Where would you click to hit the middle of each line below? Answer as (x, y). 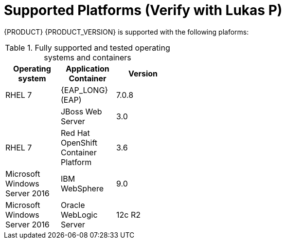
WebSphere (82, 188)
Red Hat (75, 133)
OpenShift (79, 142)
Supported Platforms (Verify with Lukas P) (143, 10)
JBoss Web (81, 111)
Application (88, 68)
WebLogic (79, 215)
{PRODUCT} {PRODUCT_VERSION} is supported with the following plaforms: (126, 32)
